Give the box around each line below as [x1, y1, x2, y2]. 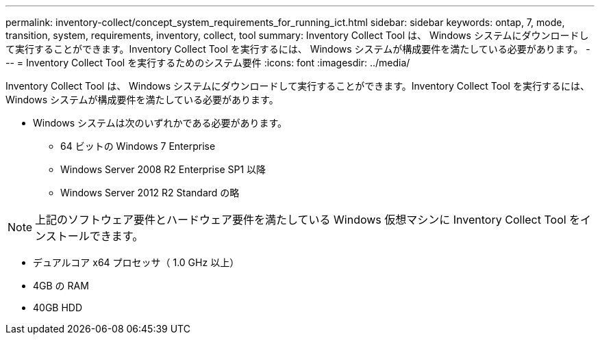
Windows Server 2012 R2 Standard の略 [60, 187, 240, 198]
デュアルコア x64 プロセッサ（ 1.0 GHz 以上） [33, 257, 240, 268]
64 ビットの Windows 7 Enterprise [60, 140, 216, 152]
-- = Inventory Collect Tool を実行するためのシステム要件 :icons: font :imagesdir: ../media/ [5, 57, 410, 68]
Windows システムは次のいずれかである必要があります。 [33, 117, 287, 129]
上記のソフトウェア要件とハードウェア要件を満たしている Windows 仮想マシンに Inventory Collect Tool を [35, 213, 581, 226]
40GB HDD [33, 302, 83, 313]
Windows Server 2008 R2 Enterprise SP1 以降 [60, 164, 266, 175]
